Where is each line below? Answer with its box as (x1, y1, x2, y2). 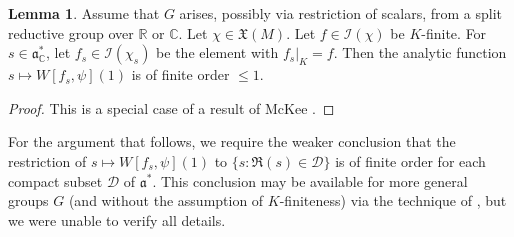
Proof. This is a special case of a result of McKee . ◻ (8, 97, 335, 118)
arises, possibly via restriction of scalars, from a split (179, 3, 502, 23)
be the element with (156, 42, 279, 63)
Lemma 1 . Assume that (8, 3, 160, 23)
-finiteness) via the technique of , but (279, 190, 507, 211)
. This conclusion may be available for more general (152, 170, 468, 191)
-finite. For (421, 22, 487, 43)
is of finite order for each (335, 150, 486, 171)
